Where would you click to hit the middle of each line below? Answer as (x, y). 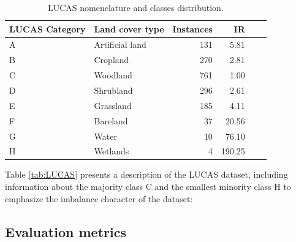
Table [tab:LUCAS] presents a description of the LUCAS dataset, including (146, 174)
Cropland (112, 60)
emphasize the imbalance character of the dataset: (99, 198)
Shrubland (113, 90)
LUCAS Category (47, 28)
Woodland (113, 75)
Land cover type (129, 28)
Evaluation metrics (66, 231)
